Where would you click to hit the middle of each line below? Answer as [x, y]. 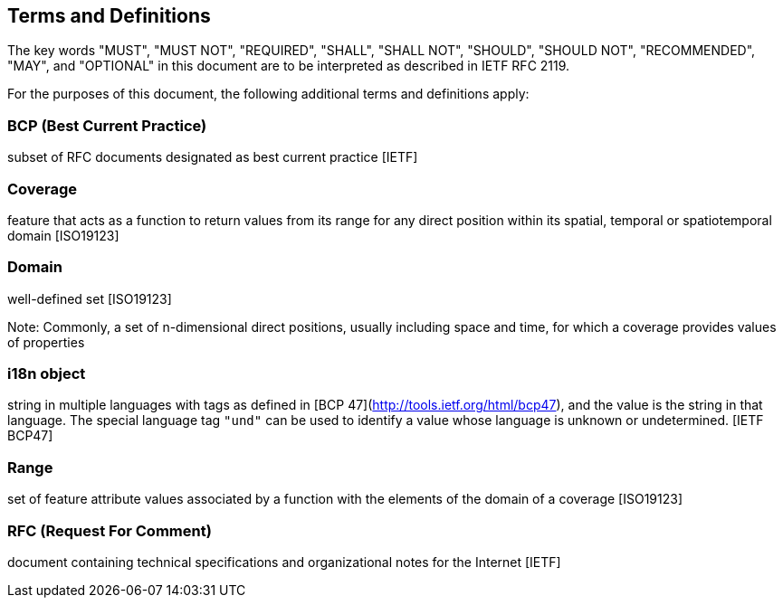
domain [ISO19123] [63, 235]
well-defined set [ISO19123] [90, 298]
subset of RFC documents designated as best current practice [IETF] [213, 157]
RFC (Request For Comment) [110, 530]
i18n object [47, 374]
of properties [46, 342]
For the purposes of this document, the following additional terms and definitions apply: [268, 94]
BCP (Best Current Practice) [107, 125]
